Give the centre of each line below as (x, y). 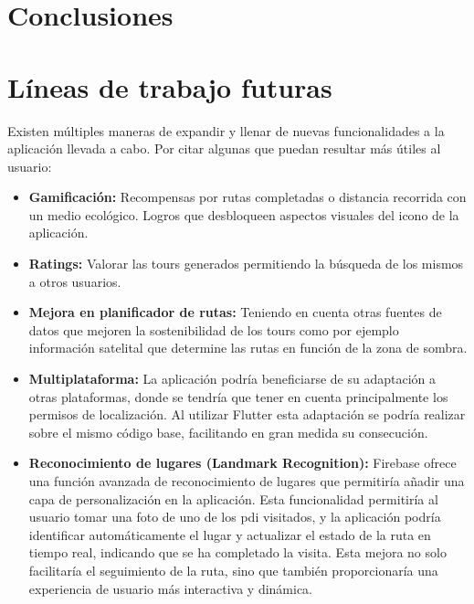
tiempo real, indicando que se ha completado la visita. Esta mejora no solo (237, 552)
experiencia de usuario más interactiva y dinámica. (171, 588)
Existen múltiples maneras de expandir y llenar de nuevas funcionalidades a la (226, 130)
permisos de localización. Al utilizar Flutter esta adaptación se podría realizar (247, 414)
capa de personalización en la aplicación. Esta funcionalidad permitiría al (233, 498)
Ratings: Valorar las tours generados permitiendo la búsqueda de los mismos (246, 264)
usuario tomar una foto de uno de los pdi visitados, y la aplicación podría (235, 517)
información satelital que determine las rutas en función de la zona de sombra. (248, 348)
